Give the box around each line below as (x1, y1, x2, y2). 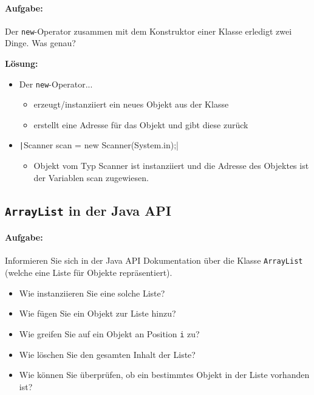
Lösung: (5, 57, 38, 70)
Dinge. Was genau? (5, 36, 76, 49)
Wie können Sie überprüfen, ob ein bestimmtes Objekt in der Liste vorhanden (19, 368, 310, 381)
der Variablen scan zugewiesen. (33, 171, 149, 184)
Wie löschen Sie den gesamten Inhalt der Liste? (19, 348, 196, 360)
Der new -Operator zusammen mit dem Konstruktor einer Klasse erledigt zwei (5, 24, 292, 37)
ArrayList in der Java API (5, 201, 172, 219)
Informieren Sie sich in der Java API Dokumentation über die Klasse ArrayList (5, 254, 303, 267)
